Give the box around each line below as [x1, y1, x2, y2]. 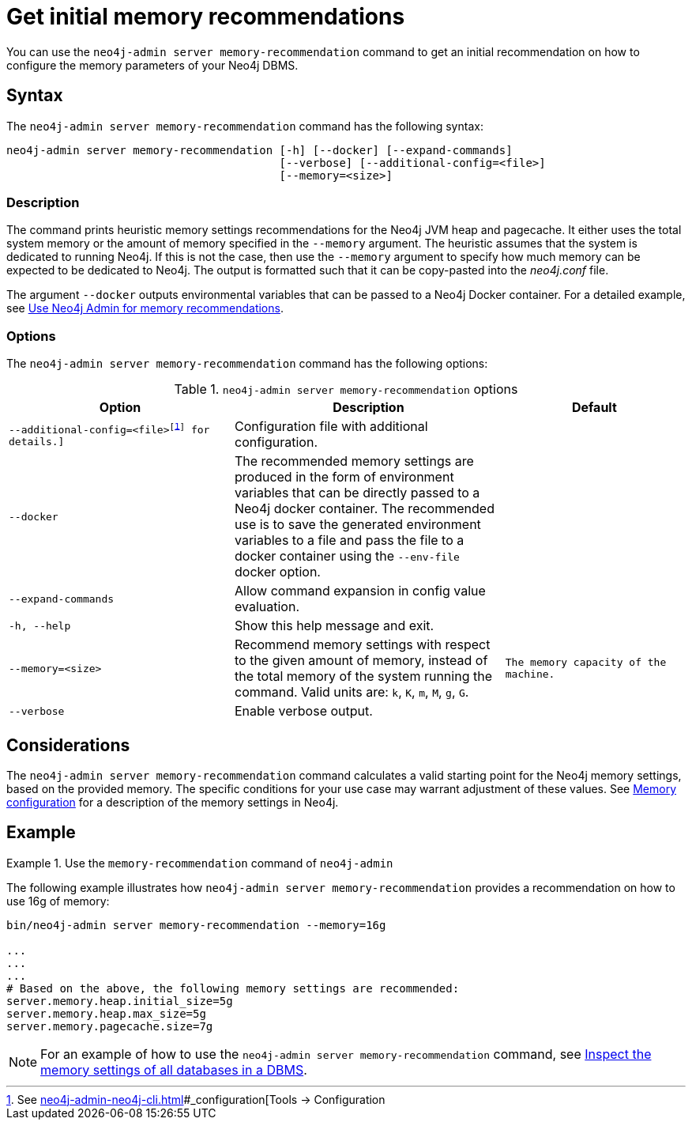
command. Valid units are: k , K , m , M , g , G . [234, 684, 469, 701]
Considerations [6, 735, 130, 755]
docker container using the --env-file [234, 548, 460, 565]
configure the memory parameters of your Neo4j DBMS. [6, 58, 299, 72]
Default [571, 399, 617, 416]
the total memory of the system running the [234, 668, 492, 685]
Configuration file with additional [234, 418, 428, 435]
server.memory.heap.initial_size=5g [6, 994, 233, 1007]
